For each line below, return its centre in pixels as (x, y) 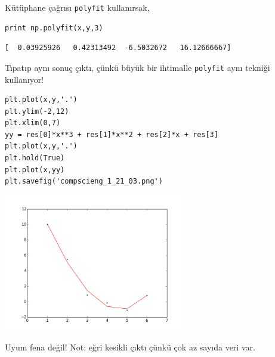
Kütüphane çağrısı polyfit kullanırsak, (77, 7)
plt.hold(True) (35, 158)
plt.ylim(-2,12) (37, 111)
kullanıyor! (24, 79)
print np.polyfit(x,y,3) (54, 28)
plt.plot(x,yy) (35, 170)
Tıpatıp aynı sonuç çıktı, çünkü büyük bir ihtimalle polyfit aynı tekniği (137, 67)
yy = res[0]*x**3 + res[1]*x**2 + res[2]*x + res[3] (112, 134)
